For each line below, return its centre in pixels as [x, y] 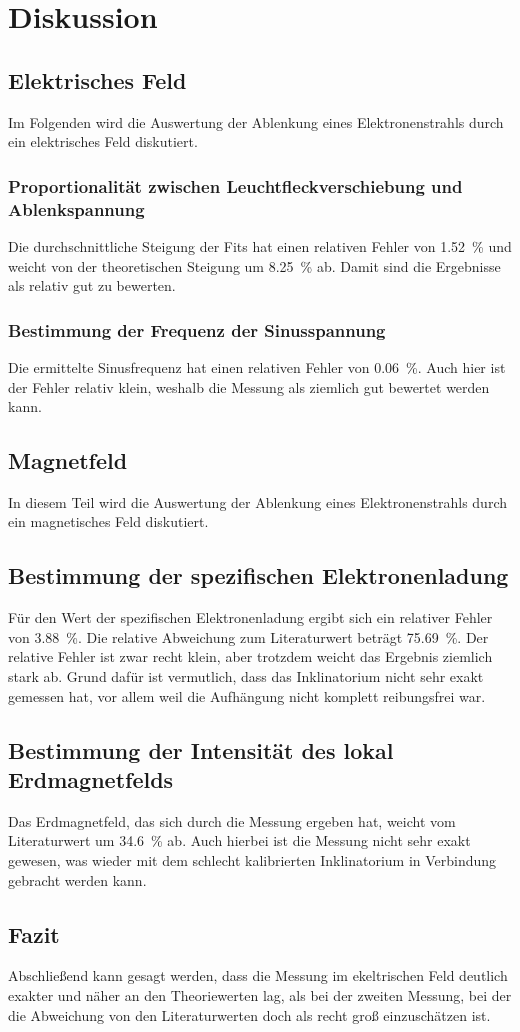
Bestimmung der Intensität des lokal [201, 749]
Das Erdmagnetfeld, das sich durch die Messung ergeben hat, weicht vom [232, 820]
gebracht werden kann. [77, 879]
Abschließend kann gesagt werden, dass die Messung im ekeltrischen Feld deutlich [258, 975]
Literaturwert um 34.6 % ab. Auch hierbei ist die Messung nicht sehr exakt [239, 840]
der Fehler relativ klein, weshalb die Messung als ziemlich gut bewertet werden [249, 386]
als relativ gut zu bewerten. [92, 285]
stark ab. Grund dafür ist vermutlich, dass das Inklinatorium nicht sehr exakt [246, 676]
